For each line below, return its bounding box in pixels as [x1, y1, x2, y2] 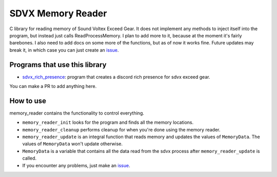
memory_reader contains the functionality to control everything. [9, 110, 145, 116]
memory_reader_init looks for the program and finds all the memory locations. [22, 119, 194, 125]
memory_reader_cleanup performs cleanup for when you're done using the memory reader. [22, 126, 221, 132]
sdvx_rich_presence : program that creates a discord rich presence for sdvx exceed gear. [22, 74, 210, 80]
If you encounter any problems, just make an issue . [22, 162, 130, 168]
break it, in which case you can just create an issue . [9, 47, 119, 53]
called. [22, 155, 37, 161]
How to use [9, 96, 46, 105]
